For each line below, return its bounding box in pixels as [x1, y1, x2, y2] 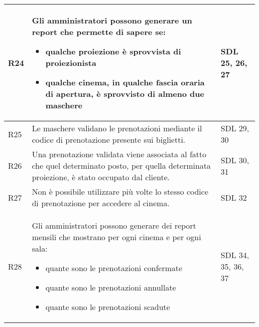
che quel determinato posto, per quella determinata [32, 160, 211, 171]
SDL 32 [221, 191, 247, 203]
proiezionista [45, 57, 97, 68]
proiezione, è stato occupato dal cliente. [32, 171, 170, 183]
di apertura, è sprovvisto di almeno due [45, 88, 204, 99]
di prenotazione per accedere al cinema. [32, 197, 170, 209]
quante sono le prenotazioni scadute [45, 301, 170, 313]
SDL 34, [221, 249, 250, 261]
